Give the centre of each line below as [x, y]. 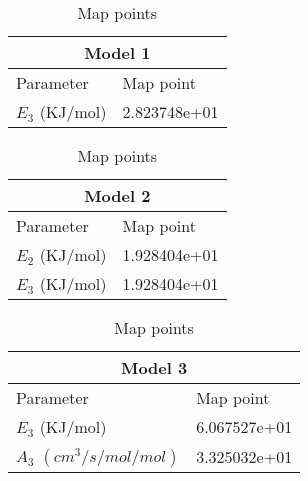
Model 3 [154, 367]
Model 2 [117, 195]
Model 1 [117, 52]
